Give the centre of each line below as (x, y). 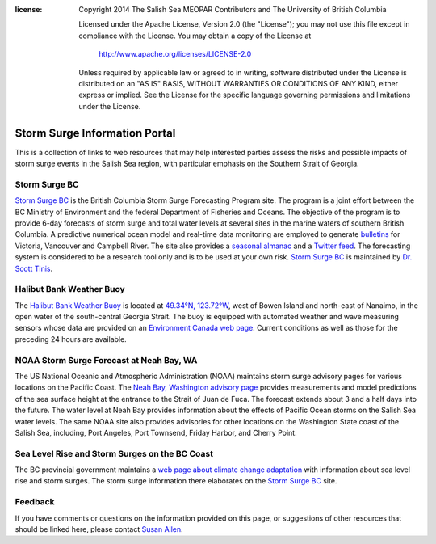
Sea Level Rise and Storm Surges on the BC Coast (114, 453)
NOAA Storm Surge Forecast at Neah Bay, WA (106, 360)
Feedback (35, 502)
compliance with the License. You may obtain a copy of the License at (195, 36)
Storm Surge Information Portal (95, 133)
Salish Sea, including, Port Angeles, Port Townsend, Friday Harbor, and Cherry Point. (156, 432)
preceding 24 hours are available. (71, 339)
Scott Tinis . (34, 268)
